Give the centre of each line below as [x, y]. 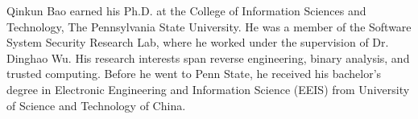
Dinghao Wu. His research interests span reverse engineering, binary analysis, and [208, 57]
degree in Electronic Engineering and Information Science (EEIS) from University [208, 89]
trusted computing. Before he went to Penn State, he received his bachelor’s [194, 74]
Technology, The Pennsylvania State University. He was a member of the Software [209, 26]
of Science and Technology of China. [96, 105]
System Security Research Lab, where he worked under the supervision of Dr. [198, 42]
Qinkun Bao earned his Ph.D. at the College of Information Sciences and [186, 10]
